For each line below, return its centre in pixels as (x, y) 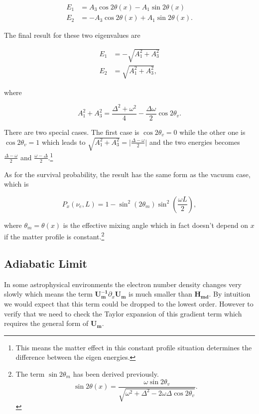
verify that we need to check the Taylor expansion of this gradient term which (123, 313)
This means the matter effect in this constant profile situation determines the (134, 347)
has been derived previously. (116, 373)
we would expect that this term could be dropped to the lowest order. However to (129, 304)
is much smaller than (160, 294)
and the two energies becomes (194, 142)
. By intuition (230, 294)
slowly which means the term (48, 294)
